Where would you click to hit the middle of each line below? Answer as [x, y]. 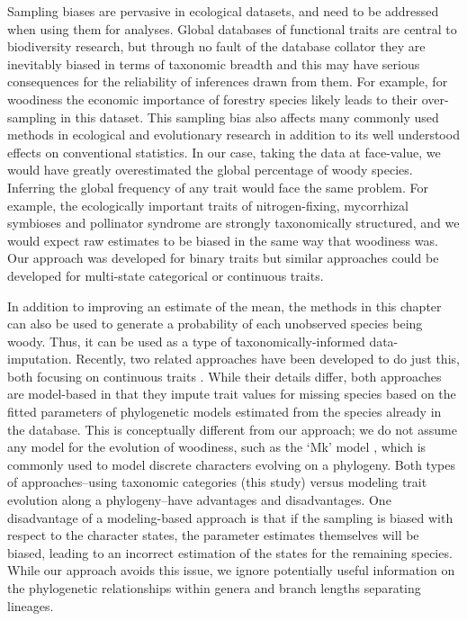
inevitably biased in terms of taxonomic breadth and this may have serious [214, 63]
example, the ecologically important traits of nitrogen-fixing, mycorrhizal [208, 205]
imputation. [40, 359]
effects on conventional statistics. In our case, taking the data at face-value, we [224, 152]
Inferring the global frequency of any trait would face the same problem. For [218, 187]
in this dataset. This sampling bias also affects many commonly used [250, 117]
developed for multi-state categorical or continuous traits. [166, 275]
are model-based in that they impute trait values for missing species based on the [232, 394]
